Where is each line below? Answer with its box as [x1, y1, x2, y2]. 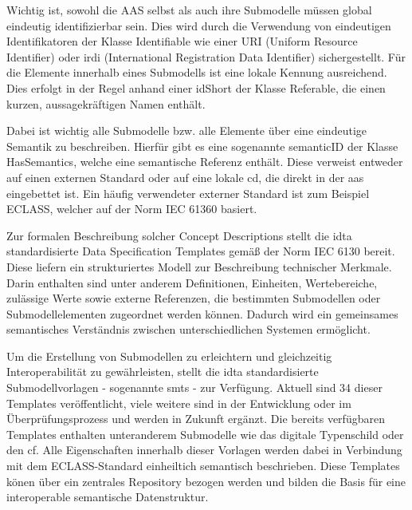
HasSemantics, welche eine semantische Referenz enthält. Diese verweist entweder [6, 153, 403, 170]
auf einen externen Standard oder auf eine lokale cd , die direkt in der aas [6, 168, 364, 185]
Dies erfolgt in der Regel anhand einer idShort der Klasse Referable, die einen [6, 79, 386, 96]
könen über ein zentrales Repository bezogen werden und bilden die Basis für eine [6, 472, 406, 489]
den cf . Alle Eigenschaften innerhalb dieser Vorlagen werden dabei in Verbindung [6, 441, 402, 458]
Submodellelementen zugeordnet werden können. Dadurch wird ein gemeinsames [6, 305, 398, 322]
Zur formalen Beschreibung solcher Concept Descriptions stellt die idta [6, 227, 352, 243]
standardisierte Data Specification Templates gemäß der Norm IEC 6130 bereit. [6, 243, 395, 259]
